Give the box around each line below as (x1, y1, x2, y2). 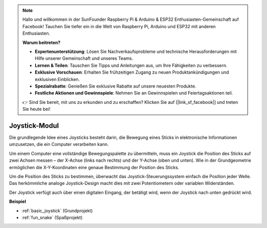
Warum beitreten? (22, 40, 61, 46)
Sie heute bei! (22, 106, 50, 112)
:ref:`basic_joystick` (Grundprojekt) (21, 208, 93, 214)
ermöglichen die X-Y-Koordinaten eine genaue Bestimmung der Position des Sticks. (9, 164, 179, 170)
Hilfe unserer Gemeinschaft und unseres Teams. (35, 55, 133, 61)
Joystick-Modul (9, 121, 59, 130)
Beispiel (9, 198, 26, 205)
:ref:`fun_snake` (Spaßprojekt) (21, 214, 83, 220)
